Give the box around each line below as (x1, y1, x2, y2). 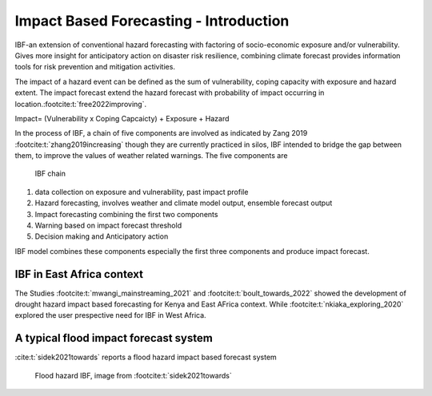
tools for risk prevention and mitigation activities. (14, 62, 176, 72)
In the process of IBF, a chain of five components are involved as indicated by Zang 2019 (14, 129, 308, 138)
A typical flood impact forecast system (14, 331, 214, 345)
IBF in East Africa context (14, 267, 144, 281)
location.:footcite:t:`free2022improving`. (14, 99, 147, 109)
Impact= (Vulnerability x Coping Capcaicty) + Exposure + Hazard (14, 113, 230, 123)
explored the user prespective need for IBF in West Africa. (14, 311, 207, 320)
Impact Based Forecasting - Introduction (14, 12, 290, 30)
